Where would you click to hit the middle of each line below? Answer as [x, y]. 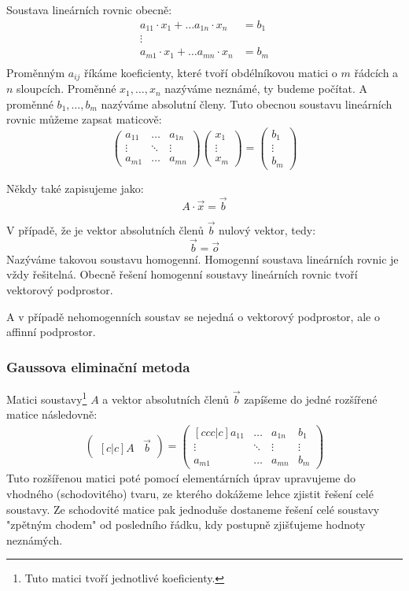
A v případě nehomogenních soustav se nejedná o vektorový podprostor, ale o [193, 316]
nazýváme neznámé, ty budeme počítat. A [266, 89]
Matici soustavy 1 [47, 397]
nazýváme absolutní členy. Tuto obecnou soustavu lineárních [247, 103]
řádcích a [376, 72]
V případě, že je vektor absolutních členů [105, 229]
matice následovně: [52, 414]
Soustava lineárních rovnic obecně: [89, 9]
